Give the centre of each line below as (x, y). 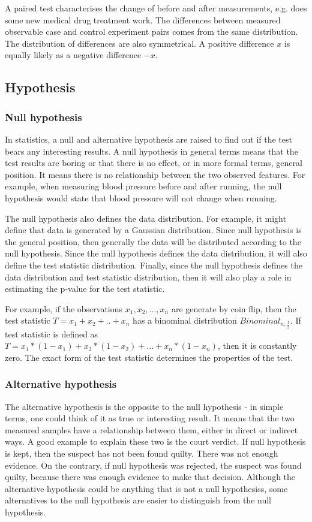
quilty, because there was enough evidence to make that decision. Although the (150, 477)
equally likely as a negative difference (73, 55)
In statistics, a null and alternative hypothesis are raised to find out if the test (148, 139)
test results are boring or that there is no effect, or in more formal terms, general (154, 163)
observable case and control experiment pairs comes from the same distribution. (151, 31)
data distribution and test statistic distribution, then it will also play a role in (148, 277)
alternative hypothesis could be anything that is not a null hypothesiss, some (146, 488)
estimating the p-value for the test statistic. (85, 289)
